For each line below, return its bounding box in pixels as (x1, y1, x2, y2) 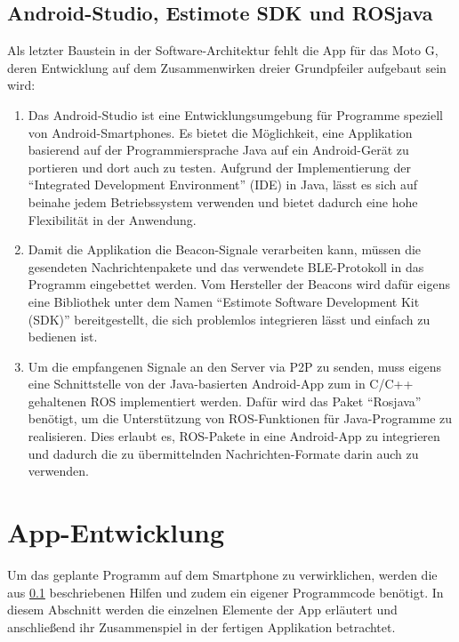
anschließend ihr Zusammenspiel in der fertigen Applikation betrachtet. (7, 617, 396, 636)
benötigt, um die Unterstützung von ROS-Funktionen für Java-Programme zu (28, 409, 453, 428)
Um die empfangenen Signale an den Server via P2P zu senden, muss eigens (28, 357, 442, 375)
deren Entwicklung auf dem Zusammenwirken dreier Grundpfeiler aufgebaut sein (7, 58, 447, 76)
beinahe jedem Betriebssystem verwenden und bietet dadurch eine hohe (28, 192, 418, 211)
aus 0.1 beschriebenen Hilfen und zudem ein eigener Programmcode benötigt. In (7, 582, 444, 601)
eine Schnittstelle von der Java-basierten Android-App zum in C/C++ (28, 374, 414, 393)
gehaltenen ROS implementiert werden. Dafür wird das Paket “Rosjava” (28, 391, 422, 410)
